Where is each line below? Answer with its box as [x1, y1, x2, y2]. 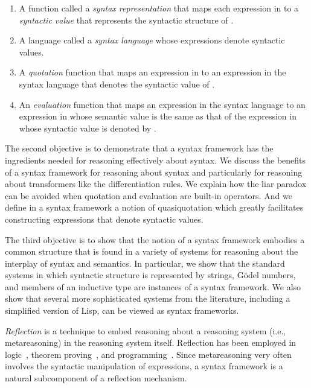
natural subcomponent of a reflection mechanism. [5, 372, 187, 384]
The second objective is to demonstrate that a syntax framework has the [5, 142, 274, 154]
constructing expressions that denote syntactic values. [5, 212, 204, 225]
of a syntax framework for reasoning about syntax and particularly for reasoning [5, 165, 303, 178]
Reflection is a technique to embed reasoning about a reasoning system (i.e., [5, 324, 286, 337]
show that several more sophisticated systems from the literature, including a [5, 292, 290, 305]
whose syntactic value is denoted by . [19, 121, 156, 134]
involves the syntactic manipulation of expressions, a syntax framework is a [5, 360, 283, 372]
